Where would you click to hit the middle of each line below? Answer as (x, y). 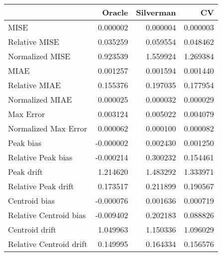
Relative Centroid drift (48, 244)
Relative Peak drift (41, 186)
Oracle (115, 12)
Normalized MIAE (40, 99)
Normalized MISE (39, 56)
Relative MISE (34, 42)
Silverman (156, 12)
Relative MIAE (34, 85)
